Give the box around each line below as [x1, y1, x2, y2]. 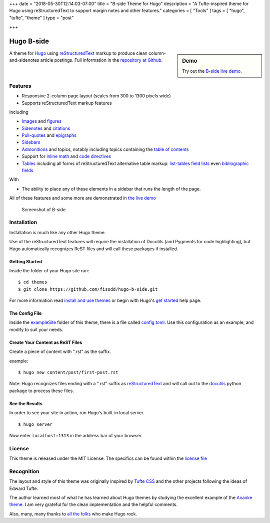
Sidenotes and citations [21, 125, 70, 131]
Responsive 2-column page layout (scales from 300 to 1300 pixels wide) [21, 93, 171, 99]
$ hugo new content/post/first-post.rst [18, 370, 118, 376]
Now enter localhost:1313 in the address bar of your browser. [9, 432, 142, 438]
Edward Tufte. [9, 485, 38, 491]
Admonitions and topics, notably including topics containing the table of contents [21, 146, 189, 152]
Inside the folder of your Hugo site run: [9, 267, 89, 273]
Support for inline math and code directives [21, 153, 111, 159]
